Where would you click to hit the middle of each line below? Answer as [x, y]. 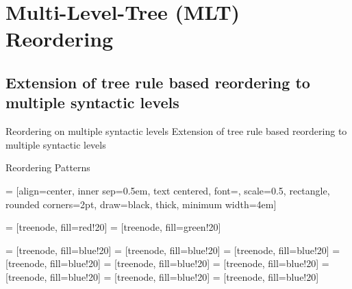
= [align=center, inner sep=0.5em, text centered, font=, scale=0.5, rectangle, [168, 190]
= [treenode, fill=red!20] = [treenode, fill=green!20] [113, 227]
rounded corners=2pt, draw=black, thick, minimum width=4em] [141, 204]
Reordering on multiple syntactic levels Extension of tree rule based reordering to [176, 131]
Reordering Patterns [48, 167]
